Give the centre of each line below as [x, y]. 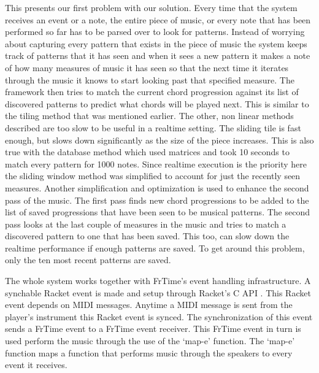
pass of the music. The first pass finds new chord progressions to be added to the [157, 200]
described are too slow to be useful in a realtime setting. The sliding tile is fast [153, 127]
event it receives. [36, 365]
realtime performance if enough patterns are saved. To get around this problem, [155, 248]
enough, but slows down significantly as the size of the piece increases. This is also [159, 140]
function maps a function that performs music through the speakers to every [149, 352]
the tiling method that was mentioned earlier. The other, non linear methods [149, 116]
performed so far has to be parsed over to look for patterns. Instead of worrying [155, 32]
